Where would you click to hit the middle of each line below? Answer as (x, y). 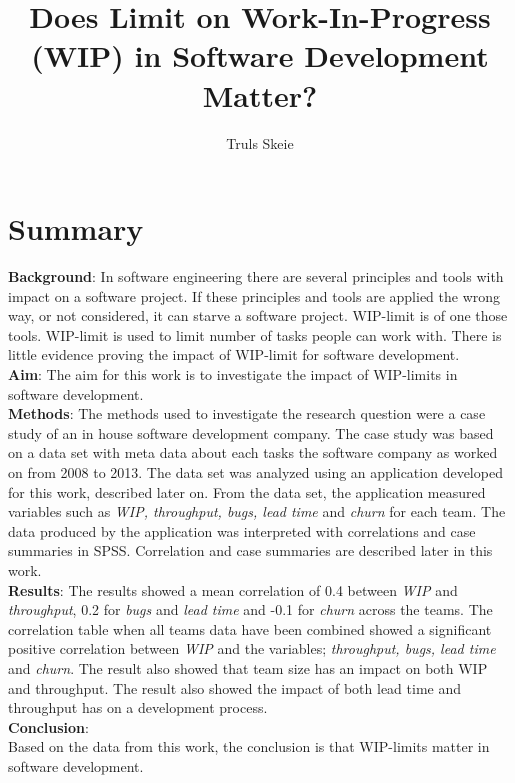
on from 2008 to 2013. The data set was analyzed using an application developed (255, 471)
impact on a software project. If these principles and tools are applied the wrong (254, 295)
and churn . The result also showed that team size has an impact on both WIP (248, 667)
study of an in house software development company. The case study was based (251, 432)
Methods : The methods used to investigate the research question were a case (247, 413)
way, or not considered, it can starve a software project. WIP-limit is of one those (258, 315)
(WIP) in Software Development (260, 55)
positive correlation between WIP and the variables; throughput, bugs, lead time (252, 648)
